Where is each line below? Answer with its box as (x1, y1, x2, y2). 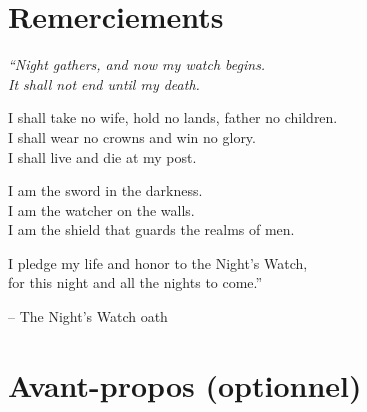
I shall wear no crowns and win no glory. (8, 126, 256, 147)
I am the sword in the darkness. (8, 180, 203, 201)
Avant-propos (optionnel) (8, 364, 362, 405)
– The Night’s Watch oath (8, 306, 168, 327)
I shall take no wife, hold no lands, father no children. (8, 107, 338, 128)
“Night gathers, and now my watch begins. (8, 54, 266, 75)
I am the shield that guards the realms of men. (8, 219, 295, 240)
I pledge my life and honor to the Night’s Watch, (8, 252, 308, 273)
